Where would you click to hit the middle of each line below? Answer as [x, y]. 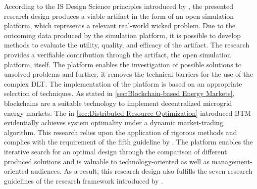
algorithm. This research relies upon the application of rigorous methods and [121, 132]
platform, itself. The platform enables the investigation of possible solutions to [123, 64]
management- [232, 161]
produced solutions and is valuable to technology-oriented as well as [107, 161]
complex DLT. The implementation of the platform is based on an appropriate [123, 83]
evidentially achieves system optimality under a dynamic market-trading [114, 122]
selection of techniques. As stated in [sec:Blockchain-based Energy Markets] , [119, 93]
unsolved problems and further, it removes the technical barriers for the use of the [128, 74]
